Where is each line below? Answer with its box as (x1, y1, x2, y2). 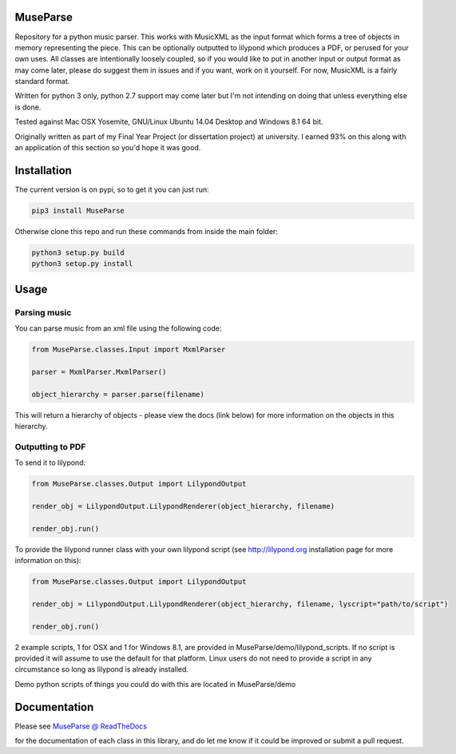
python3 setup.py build (31, 248, 125, 257)
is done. (14, 102, 42, 112)
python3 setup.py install (31, 260, 133, 268)
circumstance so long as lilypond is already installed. (14, 665, 189, 674)
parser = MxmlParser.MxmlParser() (31, 367, 167, 376)
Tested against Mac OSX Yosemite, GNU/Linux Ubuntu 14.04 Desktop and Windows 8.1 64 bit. (14, 117, 323, 127)
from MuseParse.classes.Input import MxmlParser (31, 345, 226, 355)
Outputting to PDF (14, 441, 86, 452)
